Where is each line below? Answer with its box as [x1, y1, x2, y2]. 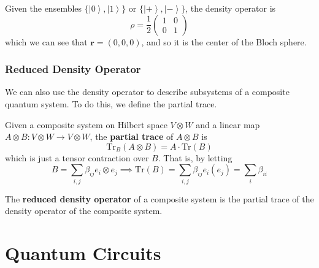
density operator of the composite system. [5, 204, 163, 217]
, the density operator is [185, 2, 276, 14]
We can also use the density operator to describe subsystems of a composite [5, 85, 290, 98]
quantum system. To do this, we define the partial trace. [5, 98, 217, 110]
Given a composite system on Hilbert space [5, 118, 167, 131]
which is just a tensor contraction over [5, 151, 149, 164]
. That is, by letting [158, 151, 233, 164]
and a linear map [196, 118, 260, 131]
